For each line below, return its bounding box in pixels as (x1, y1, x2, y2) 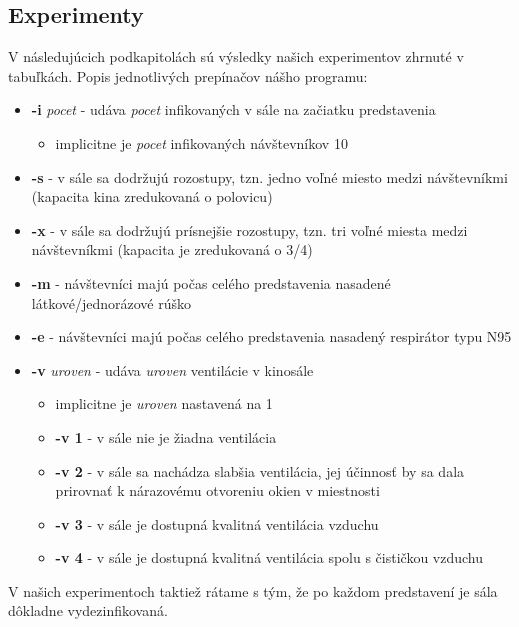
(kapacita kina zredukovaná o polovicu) (31, 186, 273, 207)
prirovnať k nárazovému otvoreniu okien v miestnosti (55, 480, 380, 501)
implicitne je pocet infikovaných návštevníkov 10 (55, 132, 348, 153)
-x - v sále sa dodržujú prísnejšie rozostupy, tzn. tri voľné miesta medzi (31, 219, 468, 240)
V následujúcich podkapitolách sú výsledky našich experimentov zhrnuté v (8, 46, 464, 67)
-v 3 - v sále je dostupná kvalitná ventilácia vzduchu (55, 513, 379, 534)
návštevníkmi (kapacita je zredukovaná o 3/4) (31, 239, 313, 260)
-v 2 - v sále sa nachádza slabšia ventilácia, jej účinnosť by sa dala (55, 460, 465, 481)
